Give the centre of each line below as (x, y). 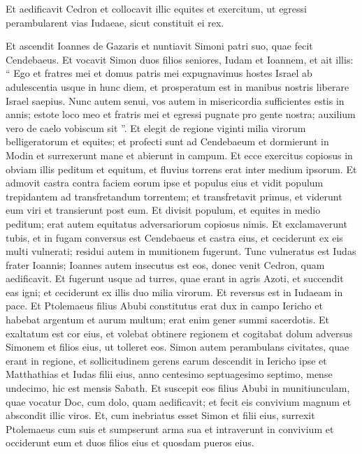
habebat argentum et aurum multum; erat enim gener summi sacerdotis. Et (167, 320)
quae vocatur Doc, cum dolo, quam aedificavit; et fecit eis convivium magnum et (179, 401)
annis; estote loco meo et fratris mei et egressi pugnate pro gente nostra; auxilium (181, 114)
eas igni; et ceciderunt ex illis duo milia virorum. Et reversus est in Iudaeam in (174, 292)
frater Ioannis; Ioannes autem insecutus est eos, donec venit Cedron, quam (165, 264)
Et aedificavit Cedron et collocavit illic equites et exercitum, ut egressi (157, 8)
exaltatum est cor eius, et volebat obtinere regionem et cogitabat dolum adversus (179, 333)
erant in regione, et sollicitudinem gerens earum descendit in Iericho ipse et (166, 360)
